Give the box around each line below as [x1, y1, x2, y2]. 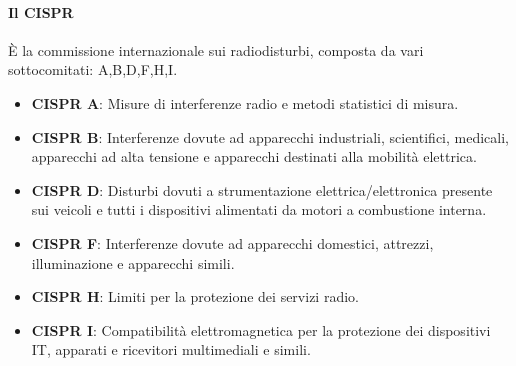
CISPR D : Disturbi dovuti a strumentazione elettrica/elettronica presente [31, 179, 493, 200]
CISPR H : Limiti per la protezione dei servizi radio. [31, 286, 359, 307]
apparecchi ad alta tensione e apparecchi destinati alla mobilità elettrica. [31, 146, 477, 167]
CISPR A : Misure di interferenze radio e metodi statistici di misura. [31, 92, 459, 113]
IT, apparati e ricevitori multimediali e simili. [31, 339, 311, 360]
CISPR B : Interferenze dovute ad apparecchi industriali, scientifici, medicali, [31, 126, 509, 147]
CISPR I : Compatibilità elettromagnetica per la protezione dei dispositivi [31, 319, 491, 340]
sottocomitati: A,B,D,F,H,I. [8, 59, 178, 80]
